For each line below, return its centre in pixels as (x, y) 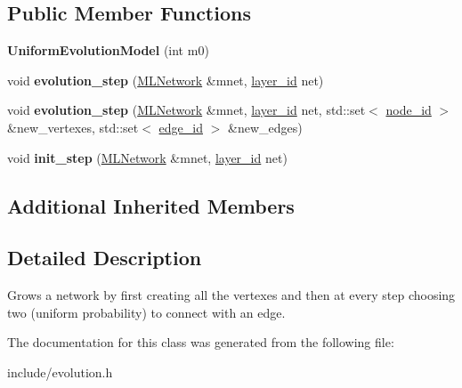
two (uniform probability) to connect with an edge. (146, 312)
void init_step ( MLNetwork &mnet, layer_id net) (147, 157)
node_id (409, 110)
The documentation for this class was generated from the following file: (201, 342)
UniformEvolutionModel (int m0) (108, 50)
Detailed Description (105, 258)
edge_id (181, 127)
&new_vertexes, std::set (73, 127)
